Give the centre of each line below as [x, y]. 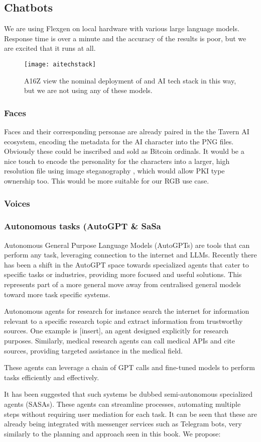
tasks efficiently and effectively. [52, 377]
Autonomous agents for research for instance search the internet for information [127, 311]
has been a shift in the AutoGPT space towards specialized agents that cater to [126, 264]
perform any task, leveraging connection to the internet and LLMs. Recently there [130, 255]
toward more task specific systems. [57, 294]
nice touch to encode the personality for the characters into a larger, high [117, 161]
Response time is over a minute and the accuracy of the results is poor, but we [125, 38]
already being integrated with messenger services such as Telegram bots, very [123, 424]
